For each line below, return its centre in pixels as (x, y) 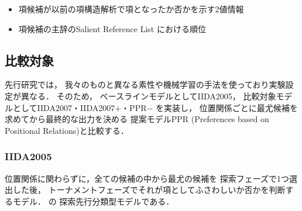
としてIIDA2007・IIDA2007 (64, 107)
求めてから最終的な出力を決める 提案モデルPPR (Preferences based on (137, 119)
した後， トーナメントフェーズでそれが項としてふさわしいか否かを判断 (149, 190)
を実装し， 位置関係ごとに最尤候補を (227, 107)
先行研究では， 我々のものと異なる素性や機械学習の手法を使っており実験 (145, 84)
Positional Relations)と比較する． (67, 130)
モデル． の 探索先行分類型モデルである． (93, 201)
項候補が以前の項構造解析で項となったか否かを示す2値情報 (131, 9)
